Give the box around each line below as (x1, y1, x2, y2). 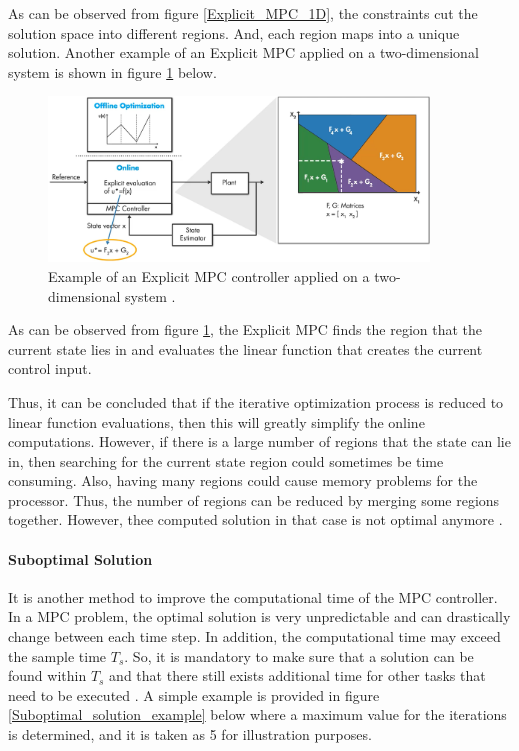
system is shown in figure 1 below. (8, 61, 217, 82)
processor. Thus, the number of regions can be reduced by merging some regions (8, 489, 500, 510)
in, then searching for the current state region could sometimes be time (8, 450, 444, 471)
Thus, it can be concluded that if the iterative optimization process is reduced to (8, 391, 504, 412)
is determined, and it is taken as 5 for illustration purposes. (8, 724, 372, 745)
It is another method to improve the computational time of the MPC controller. (8, 586, 498, 607)
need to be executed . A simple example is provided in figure (8, 684, 380, 705)
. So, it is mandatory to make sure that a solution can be (124, 645, 474, 666)
